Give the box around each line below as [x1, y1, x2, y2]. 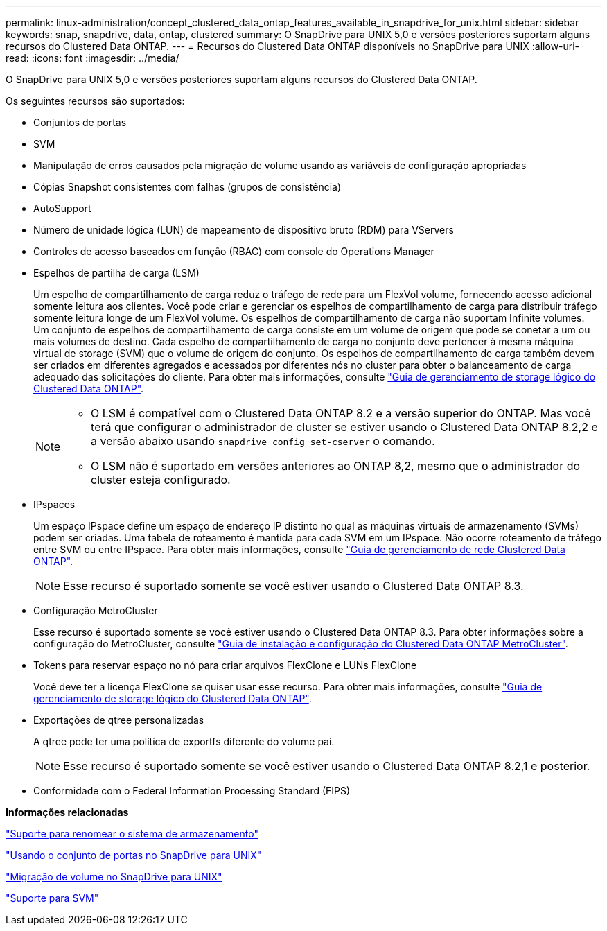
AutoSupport [33, 202, 91, 214]
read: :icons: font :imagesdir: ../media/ [6, 52, 179, 64]
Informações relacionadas [6, 806, 129, 818]
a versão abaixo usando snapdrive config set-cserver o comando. [91, 434, 435, 448]
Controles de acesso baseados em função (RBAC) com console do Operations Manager [33, 245, 434, 257]
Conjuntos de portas [33, 116, 127, 128]
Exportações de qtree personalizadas [33, 714, 204, 726]
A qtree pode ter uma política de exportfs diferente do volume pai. [33, 736, 335, 747]
